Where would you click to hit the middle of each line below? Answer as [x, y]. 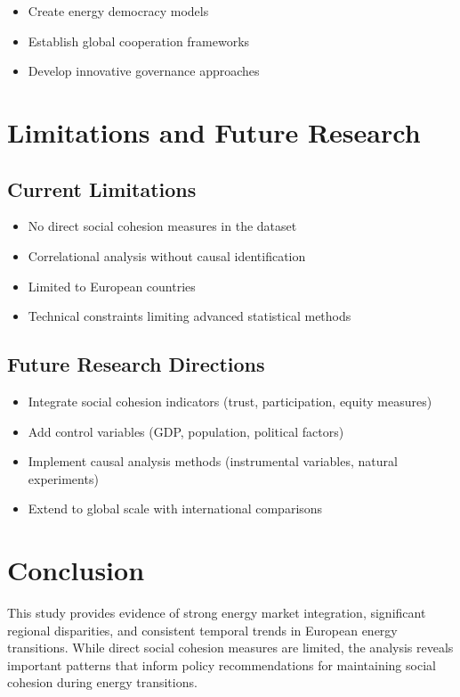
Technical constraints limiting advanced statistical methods [190, 316]
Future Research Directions [136, 364]
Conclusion [76, 570]
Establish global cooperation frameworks [139, 41]
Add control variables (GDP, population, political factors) [186, 431]
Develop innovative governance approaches [144, 71]
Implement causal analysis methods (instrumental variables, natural [213, 461]
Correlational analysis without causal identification [167, 255]
